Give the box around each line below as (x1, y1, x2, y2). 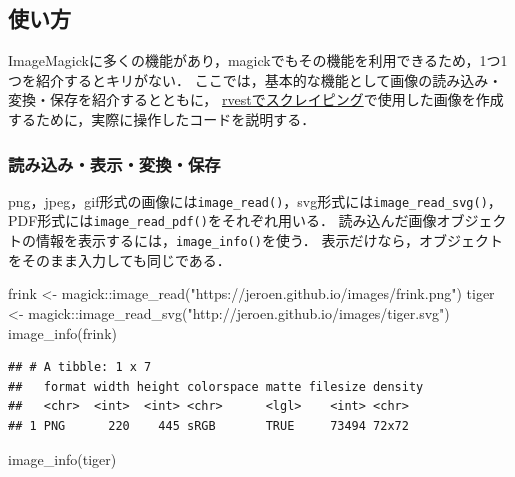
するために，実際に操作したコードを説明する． (8, 108, 316, 129)
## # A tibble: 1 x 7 (8, 360, 152, 375)
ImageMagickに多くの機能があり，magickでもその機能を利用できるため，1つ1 (8, 50, 508, 71)
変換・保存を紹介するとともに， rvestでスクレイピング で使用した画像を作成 (8, 89, 504, 110)
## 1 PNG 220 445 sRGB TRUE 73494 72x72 (8, 418, 409, 433)
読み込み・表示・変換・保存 (8, 151, 221, 176)
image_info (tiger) (8, 448, 117, 469)
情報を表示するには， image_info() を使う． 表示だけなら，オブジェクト (35, 230, 504, 251)
